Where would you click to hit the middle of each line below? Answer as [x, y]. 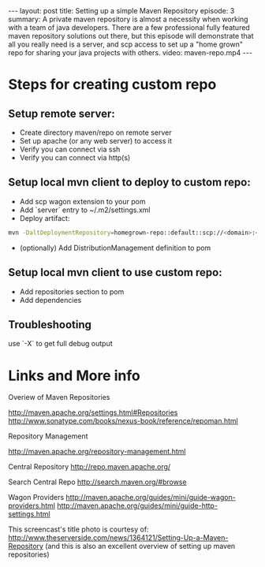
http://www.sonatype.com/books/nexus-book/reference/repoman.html [123, 421]
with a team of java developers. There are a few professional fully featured [129, 28]
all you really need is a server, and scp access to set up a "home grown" [125, 44]
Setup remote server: [62, 113]
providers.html [32, 505]
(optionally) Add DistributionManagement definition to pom [115, 248]
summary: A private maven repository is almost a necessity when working [128, 19]
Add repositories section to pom [72, 291]
